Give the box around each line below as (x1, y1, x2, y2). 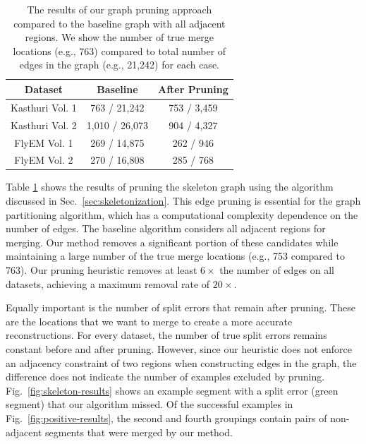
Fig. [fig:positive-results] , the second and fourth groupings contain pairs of (6, 410, 327, 425)
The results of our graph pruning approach (27, 2, 212, 16)
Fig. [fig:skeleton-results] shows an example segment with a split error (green (6, 383, 338, 397)
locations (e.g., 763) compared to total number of (13, 43, 226, 58)
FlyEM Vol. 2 (14, 152, 73, 167)
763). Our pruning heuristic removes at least (6, 263, 197, 277)
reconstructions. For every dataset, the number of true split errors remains (6, 328, 327, 342)
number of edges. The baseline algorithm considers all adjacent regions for (6, 221, 326, 236)
